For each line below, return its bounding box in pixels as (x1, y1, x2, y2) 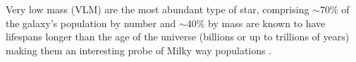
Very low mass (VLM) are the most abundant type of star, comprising (6, 2, 309, 16)
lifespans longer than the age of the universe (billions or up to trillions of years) (6, 29, 350, 44)
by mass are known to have (208, 15, 326, 30)
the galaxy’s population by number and (6, 15, 176, 30)
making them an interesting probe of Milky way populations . (6, 42, 272, 57)
